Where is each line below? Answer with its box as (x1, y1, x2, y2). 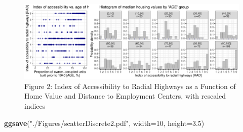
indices (24, 101, 46, 111)
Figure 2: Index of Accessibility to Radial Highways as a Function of (24, 80, 236, 91)
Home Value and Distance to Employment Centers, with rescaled (24, 91, 226, 101)
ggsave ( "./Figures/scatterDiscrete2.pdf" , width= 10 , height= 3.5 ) (4, 117, 205, 128)
